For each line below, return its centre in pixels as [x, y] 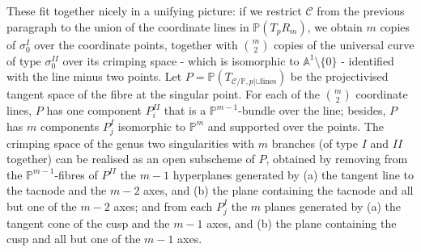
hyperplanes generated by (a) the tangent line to [293, 174]
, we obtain [335, 26]
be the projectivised [339, 76]
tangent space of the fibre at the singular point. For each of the [164, 94]
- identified [368, 60]
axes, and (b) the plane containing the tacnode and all [279, 190]
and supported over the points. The [296, 126]
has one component [94, 110]
